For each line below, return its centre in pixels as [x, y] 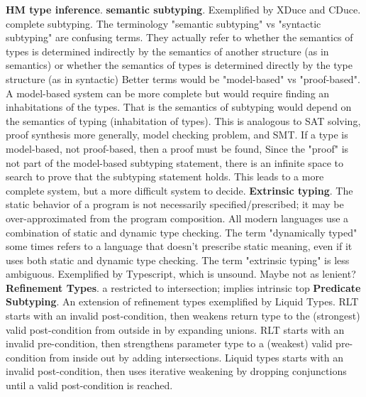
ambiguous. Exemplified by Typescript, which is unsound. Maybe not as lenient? [181, 274]
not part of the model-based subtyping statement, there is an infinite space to [175, 162]
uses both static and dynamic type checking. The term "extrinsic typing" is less [178, 260]
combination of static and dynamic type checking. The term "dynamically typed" [182, 232]
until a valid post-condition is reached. [89, 385]
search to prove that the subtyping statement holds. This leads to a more [165, 176]
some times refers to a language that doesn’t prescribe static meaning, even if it [179, 246]
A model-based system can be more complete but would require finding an [168, 93]
